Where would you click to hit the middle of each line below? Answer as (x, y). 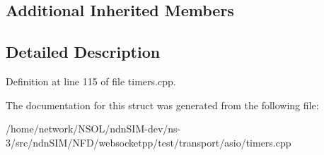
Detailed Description (83, 52)
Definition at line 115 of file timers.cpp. (91, 81)
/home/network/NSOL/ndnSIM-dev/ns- (93, 129)
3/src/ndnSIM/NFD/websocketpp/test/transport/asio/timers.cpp (149, 142)
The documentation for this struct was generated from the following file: (162, 105)
